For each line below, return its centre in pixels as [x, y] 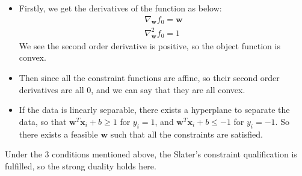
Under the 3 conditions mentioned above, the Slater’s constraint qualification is [151, 154]
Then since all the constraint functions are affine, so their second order [149, 77]
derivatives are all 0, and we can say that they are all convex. [132, 89]
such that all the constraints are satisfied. [186, 134]
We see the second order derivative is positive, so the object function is [149, 45]
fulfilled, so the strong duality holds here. [81, 165]
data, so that [43, 121]
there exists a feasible [58, 134]
